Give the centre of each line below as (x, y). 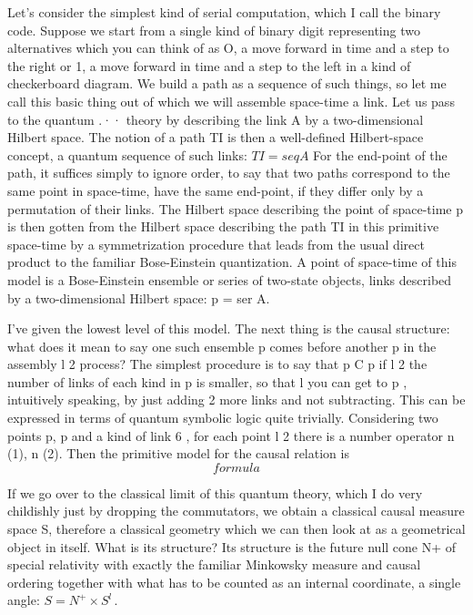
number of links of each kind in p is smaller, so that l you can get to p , (207, 381)
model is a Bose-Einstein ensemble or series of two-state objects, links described (230, 279)
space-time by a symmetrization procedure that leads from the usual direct (216, 244)
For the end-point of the (380, 154)
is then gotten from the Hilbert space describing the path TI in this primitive (223, 226)
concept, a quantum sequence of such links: (127, 154)
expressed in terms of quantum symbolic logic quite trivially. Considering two (223, 418)
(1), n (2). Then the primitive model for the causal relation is (178, 453)
